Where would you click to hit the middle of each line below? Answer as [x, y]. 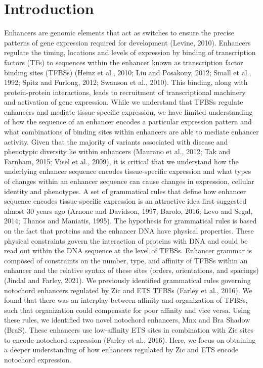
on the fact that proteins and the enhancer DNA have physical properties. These [129, 231]
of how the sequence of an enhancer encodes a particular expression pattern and [128, 122]
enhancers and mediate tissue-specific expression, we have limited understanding [128, 111]
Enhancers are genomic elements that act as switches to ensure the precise [119, 33]
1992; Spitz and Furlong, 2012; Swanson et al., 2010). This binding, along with [126, 82]
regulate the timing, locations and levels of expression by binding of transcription [130, 52]
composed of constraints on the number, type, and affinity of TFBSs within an [126, 260]
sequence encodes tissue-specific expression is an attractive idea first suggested [125, 201]
